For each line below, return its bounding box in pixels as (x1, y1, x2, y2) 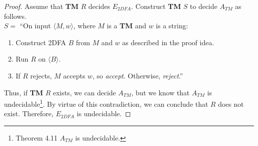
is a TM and (107, 20, 146, 31)
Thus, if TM (4, 87, 43, 97)
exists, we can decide (53, 87, 116, 97)
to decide (190, 1, 218, 11)
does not (218, 98, 244, 109)
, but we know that (131, 87, 190, 97)
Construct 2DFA (15, 37, 66, 47)
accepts (63, 70, 85, 80)
